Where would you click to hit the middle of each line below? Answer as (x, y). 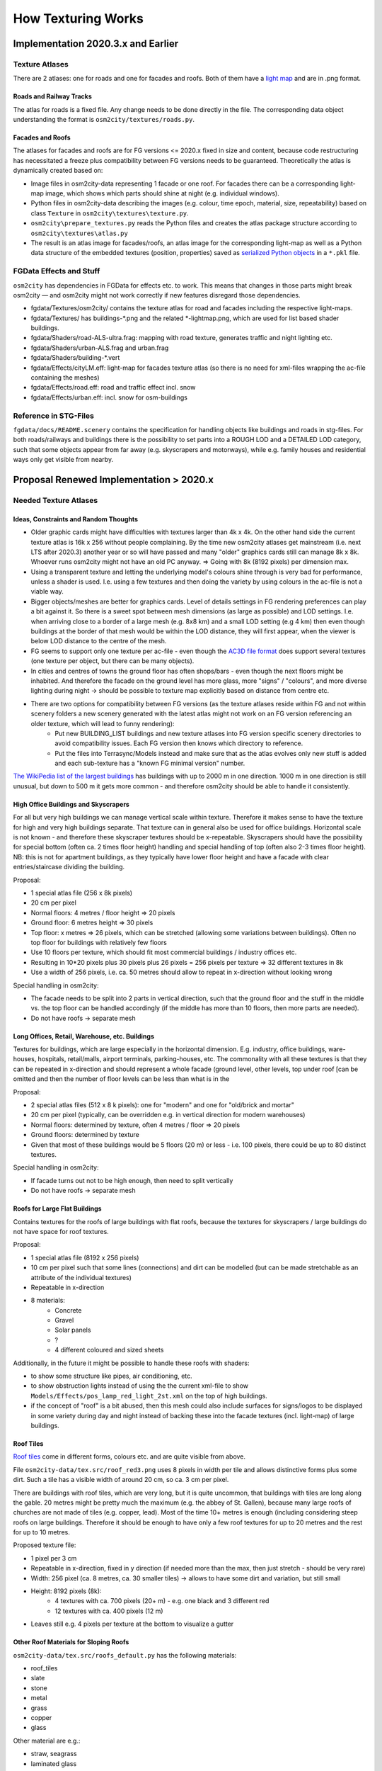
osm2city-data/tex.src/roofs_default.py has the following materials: (125, 1655)
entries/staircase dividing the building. (69, 867)
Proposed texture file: (45, 1545)
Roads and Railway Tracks (52, 96)
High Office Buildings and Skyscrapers (71, 804)
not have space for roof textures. (61, 1231)
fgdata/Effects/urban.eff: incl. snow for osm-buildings (109, 397)
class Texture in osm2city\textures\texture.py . (110, 213)
